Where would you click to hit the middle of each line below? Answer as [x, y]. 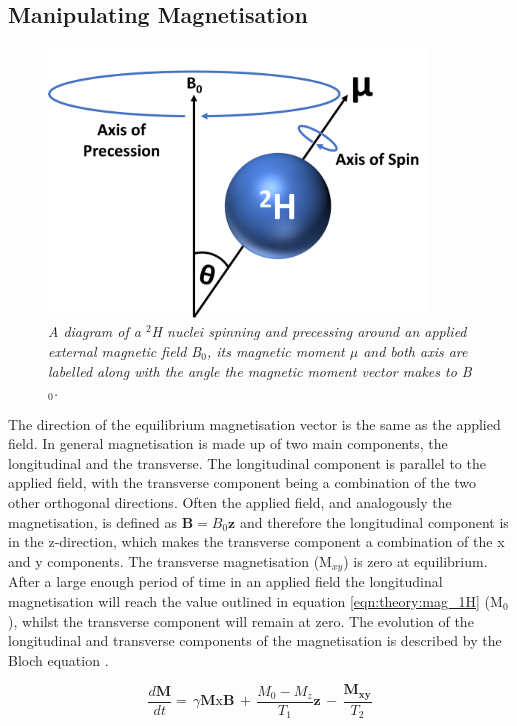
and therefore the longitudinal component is [374, 521]
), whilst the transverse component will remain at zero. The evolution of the [241, 620]
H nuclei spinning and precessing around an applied [309, 331]
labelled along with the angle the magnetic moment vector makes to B [260, 370]
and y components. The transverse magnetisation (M [170, 560]
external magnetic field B [125, 350]
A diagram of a [94, 331]
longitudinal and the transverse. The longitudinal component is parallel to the [247, 462]
